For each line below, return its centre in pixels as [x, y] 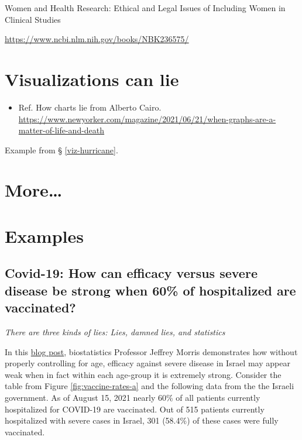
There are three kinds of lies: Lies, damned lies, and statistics [115, 332]
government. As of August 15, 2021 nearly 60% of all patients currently [133, 397]
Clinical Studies [33, 19]
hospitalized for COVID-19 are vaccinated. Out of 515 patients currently [135, 409]
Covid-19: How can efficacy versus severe [131, 273]
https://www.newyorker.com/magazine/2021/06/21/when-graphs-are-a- [147, 118]
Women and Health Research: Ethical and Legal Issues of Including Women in [145, 8]
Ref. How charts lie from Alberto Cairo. [90, 107]
